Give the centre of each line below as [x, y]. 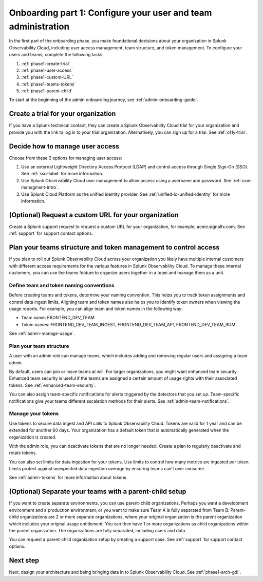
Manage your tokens [34, 414]
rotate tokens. [23, 453]
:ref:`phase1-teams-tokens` [48, 84]
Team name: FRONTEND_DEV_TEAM [58, 318]
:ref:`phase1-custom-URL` [47, 77]
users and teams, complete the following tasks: [56, 55]
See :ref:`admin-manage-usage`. [42, 333]
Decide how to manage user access [64, 146]
